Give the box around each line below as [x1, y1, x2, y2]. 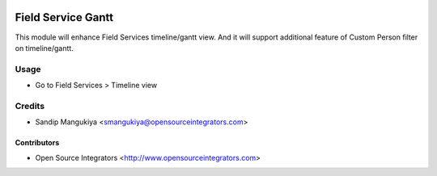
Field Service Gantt [15, 10, 113, 24]
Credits [15, 100, 45, 111]
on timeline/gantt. [15, 43, 74, 52]
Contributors [15, 138, 60, 148]
